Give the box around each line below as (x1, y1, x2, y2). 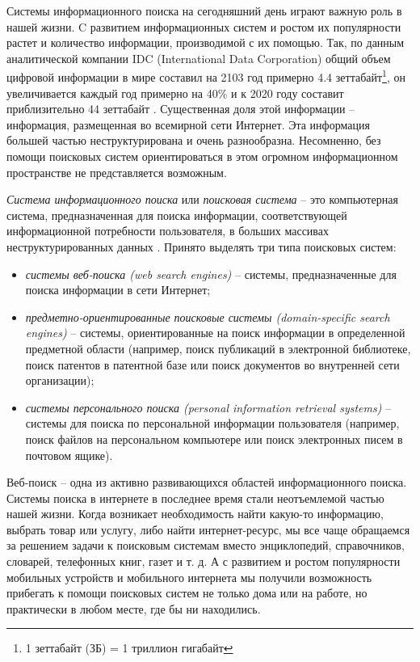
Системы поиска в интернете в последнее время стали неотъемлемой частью (6, 489, 384, 506)
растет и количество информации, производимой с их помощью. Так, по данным (6, 34, 405, 51)
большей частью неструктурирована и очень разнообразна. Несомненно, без (6, 132, 381, 149)
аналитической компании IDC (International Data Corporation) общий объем (6, 49, 391, 66)
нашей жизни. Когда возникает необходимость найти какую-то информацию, (6, 505, 384, 522)
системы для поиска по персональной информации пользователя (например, (25, 415, 400, 432)
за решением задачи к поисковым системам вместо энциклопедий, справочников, (6, 537, 405, 554)
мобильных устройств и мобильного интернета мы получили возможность (6, 568, 372, 585)
